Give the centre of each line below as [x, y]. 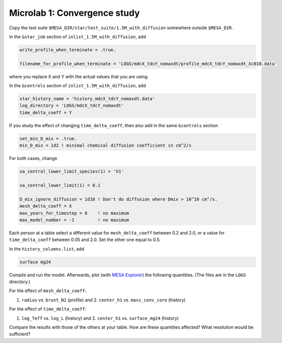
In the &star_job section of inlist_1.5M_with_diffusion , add [78, 37]
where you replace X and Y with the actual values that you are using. [79, 76]
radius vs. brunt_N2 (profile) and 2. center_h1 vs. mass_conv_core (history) [103, 300]
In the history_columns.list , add [47, 249]
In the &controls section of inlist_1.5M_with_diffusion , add [78, 86]
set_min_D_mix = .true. [48, 138]
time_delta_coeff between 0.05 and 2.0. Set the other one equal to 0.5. [85, 240]
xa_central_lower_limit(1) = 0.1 [60, 185]
